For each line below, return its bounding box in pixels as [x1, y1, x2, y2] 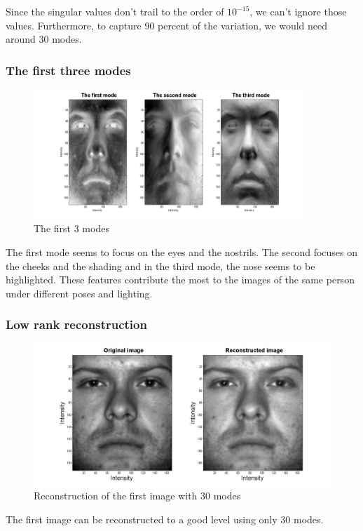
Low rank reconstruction [6, 316, 147, 333]
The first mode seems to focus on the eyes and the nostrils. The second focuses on [6, 245, 358, 260]
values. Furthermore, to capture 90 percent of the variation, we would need [6, 18, 328, 32]
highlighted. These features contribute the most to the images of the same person [6, 272, 355, 287]
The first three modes [6, 61, 131, 79]
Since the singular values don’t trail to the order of [6, 4, 224, 18]
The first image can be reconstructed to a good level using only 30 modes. [6, 511, 324, 526]
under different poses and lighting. [6, 285, 153, 300]
